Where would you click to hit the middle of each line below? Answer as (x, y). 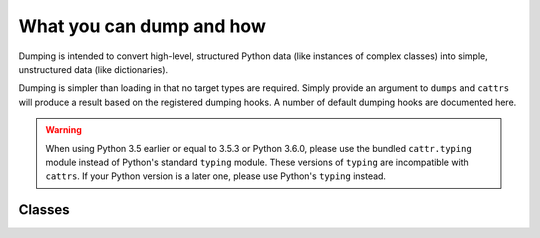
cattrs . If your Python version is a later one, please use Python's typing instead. (216, 176)
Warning (63, 130)
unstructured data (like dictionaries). (93, 69)
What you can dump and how (142, 26)
